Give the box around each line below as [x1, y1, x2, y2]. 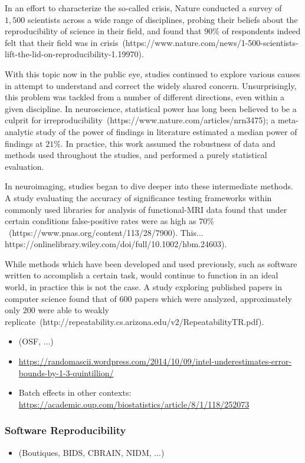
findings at [5, 137, 43, 149]
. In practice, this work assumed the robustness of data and [61, 137, 276, 149]
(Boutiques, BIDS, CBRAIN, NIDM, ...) [18, 446, 165, 458]
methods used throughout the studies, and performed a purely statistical [5, 149, 267, 161]
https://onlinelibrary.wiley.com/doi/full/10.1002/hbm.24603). [5, 238, 227, 250]
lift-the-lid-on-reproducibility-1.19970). [5, 48, 144, 60]
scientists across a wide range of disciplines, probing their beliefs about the [27, 13, 298, 25]
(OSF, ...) [18, 335, 54, 347]
